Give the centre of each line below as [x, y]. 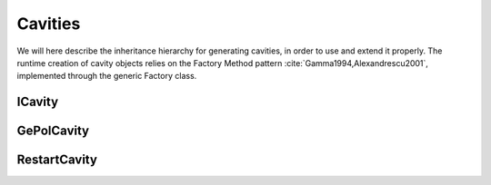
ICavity [38, 102]
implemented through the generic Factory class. [107, 76]
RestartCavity [57, 160]
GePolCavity [53, 131]
